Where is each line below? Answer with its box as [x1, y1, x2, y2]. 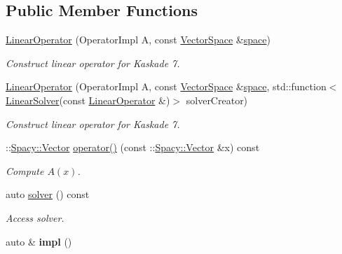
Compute [6, 163, 44, 178]
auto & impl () [6, 234, 72, 248]
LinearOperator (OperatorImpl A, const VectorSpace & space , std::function [6, 79, 327, 94]
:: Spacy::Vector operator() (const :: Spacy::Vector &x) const [6, 140, 260, 155]
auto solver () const [6, 187, 90, 202]
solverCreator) [186, 92, 248, 107]
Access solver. [6, 210, 64, 225]
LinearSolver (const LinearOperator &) [6, 92, 170, 107]
